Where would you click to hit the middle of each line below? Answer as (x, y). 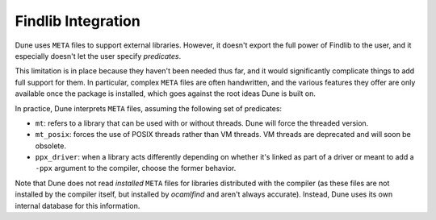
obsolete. (50, 146)
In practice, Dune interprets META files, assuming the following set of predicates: (149, 108)
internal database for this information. (78, 205)
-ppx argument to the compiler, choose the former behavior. (136, 168)
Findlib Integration (78, 21)
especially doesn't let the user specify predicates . (98, 56)
